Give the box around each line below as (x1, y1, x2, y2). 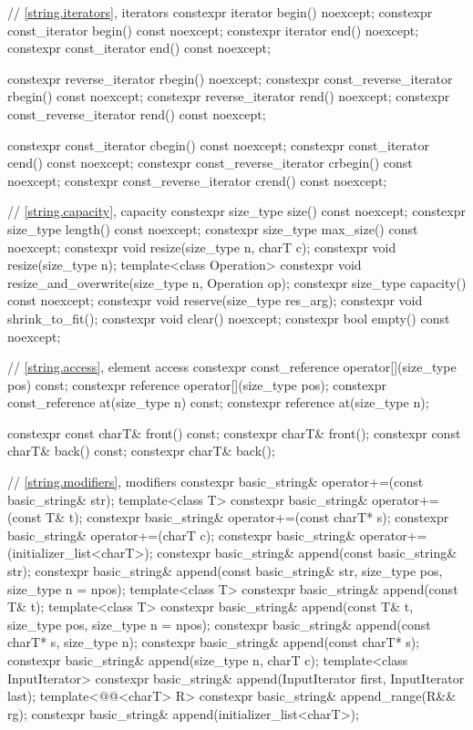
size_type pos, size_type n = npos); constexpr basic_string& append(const (7, 614, 431, 633)
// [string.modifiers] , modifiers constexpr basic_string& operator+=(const (7, 472, 424, 491)
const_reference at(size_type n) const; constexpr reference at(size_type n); (7, 393, 429, 412)
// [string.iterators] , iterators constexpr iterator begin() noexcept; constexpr (7, 3, 433, 21)
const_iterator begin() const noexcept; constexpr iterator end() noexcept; (7, 20, 419, 39)
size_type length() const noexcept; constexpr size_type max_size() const (7, 219, 418, 238)
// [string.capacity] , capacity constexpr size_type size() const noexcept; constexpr (7, 201, 467, 221)
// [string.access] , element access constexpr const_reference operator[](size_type (7, 357, 457, 376)
